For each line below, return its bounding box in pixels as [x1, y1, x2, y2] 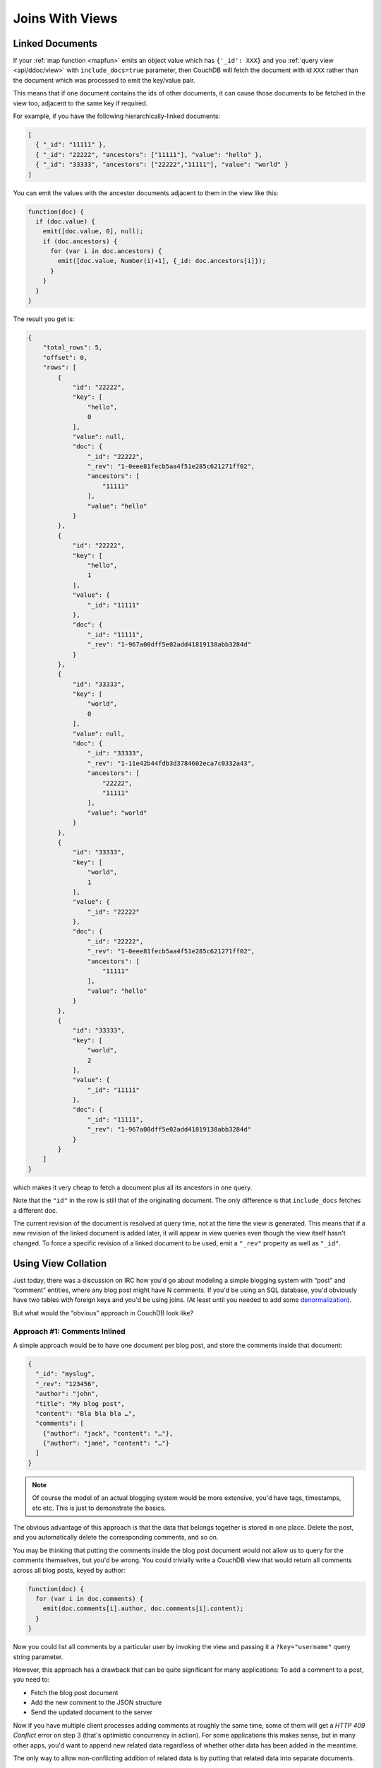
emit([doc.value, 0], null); [42, 227, 144, 235]
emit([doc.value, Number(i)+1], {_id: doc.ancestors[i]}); [57, 257, 267, 265]
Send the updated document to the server [30, 1708, 153, 1716]
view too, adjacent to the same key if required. [13, 99, 148, 107]
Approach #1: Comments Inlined [13, 1326, 126, 1336]
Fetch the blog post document [30, 1688, 119, 1697]
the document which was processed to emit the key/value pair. [13, 76, 195, 84]
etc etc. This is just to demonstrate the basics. [32, 1504, 167, 1512]
